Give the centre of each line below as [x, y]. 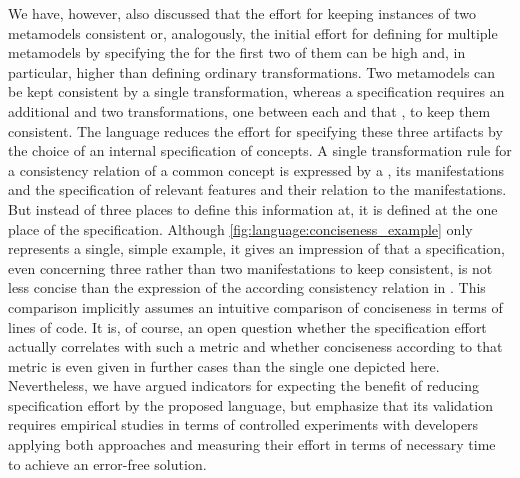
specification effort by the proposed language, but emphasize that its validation [250, 404]
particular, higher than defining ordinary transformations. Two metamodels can [252, 71]
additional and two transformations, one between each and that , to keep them [249, 110]
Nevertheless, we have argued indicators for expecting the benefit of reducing [243, 385]
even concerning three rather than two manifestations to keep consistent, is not [250, 267]
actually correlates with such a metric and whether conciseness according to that [255, 346]
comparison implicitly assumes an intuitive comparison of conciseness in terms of [255, 306]
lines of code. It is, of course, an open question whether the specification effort [247, 326]
